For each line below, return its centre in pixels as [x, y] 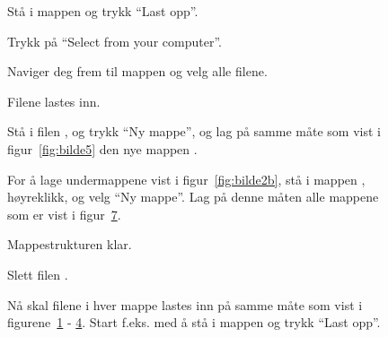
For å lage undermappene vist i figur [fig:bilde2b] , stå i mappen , [186, 179]
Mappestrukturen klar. [70, 244]
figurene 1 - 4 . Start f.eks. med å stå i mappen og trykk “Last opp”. [194, 322]
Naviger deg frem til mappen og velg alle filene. [137, 71]
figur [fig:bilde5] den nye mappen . [102, 148]
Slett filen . [38, 274]
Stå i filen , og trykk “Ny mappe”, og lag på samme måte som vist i [194, 131]
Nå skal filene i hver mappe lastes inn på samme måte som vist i [185, 304]
